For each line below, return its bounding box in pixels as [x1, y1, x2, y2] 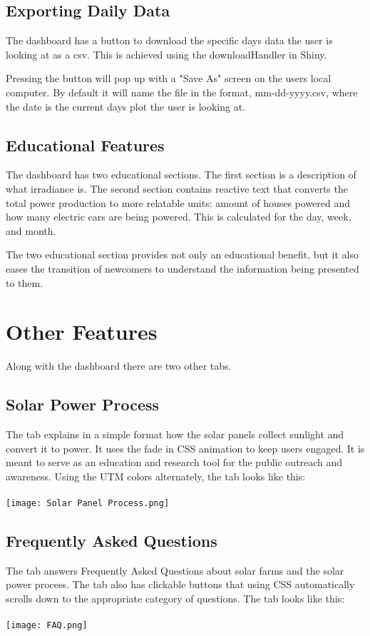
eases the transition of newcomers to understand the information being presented [6, 261, 359, 276]
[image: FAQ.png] [6, 620, 88, 631]
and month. [6, 223, 56, 238]
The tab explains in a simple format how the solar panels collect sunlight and [6, 427, 344, 442]
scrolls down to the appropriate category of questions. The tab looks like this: [6, 591, 345, 606]
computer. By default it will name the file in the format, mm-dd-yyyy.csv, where [6, 84, 358, 99]
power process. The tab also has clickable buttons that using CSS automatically [6, 577, 355, 592]
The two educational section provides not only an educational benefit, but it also [6, 247, 359, 262]
